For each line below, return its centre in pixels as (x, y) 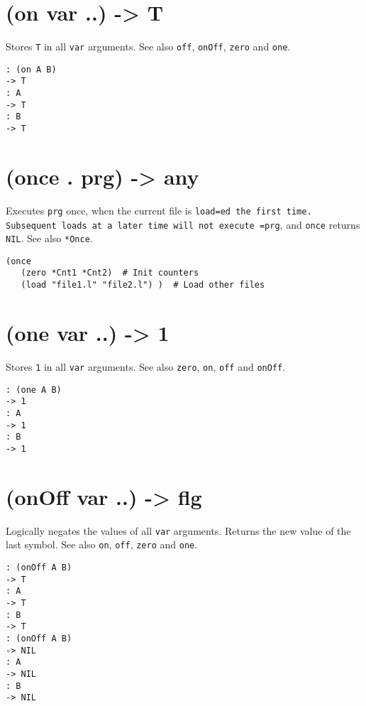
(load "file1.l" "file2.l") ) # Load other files (143, 285)
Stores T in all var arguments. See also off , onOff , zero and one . (148, 47)
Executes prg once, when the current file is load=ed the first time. (159, 210)
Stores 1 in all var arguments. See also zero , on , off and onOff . (146, 366)
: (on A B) (31, 69)
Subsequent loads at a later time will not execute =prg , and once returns (183, 224)
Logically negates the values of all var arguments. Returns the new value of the (178, 530)
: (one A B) (34, 390)
